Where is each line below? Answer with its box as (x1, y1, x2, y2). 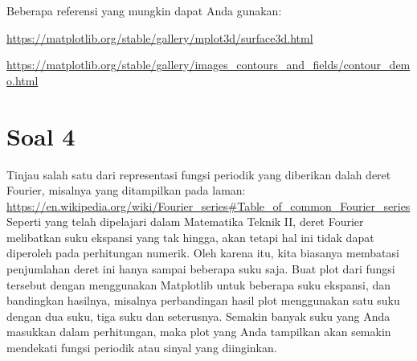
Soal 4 (6, 119, 76, 152)
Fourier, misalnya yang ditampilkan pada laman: (6, 182, 246, 199)
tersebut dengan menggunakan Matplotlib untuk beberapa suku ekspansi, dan (6, 276, 391, 293)
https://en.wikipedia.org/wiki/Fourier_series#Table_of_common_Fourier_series (6, 197, 411, 214)
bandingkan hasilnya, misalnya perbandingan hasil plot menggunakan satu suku (6, 292, 400, 309)
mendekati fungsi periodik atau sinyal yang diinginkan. (6, 339, 277, 356)
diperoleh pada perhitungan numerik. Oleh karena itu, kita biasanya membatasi (6, 244, 399, 261)
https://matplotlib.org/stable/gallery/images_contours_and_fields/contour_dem (6, 56, 411, 73)
